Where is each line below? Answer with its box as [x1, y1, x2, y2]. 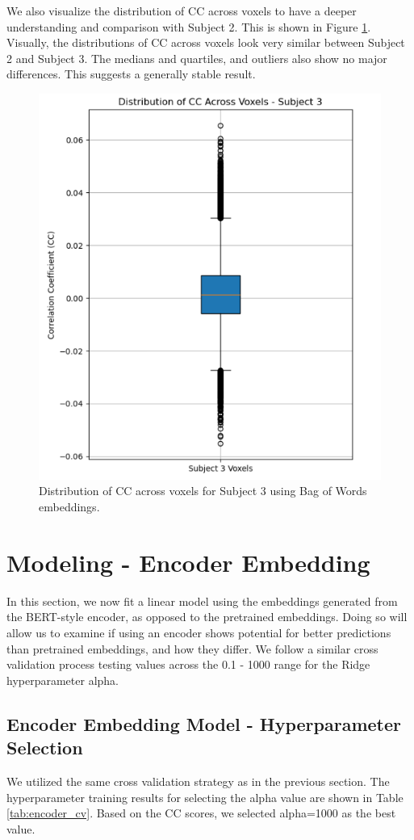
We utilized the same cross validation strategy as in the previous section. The [6, 772, 390, 789]
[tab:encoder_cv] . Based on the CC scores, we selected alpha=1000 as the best [6, 804, 396, 821]
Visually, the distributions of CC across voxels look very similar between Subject [6, 34, 405, 51]
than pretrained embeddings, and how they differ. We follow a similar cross [6, 640, 378, 657]
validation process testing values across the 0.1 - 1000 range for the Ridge [6, 656, 370, 673]
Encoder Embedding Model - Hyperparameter [6, 711, 402, 736]
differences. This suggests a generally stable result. [6, 65, 256, 82]
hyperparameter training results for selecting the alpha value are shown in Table [6, 788, 404, 805]
